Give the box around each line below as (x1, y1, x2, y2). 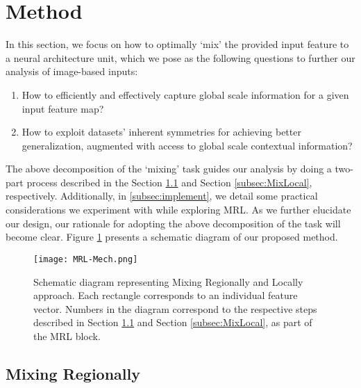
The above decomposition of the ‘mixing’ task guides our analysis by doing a (6, 161, 332, 176)
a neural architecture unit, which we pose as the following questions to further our (6, 50, 355, 65)
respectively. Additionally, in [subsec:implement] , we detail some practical (6, 188, 318, 203)
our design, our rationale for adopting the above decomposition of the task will (6, 216, 341, 230)
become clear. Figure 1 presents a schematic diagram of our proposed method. (6, 229, 338, 244)
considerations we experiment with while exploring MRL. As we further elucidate (6, 202, 351, 217)
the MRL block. (33, 328, 101, 343)
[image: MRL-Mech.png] (33, 254, 138, 264)
